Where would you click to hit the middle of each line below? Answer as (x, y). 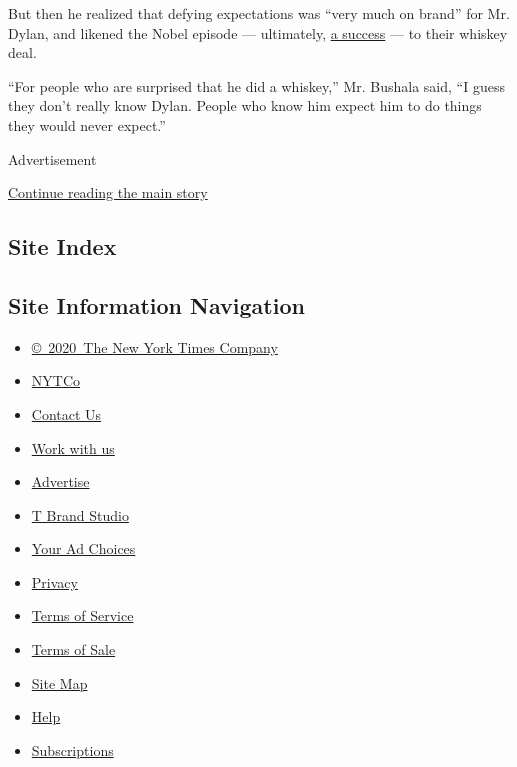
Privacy (54, 581)
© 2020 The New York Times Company (154, 346)
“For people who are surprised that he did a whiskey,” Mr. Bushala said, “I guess (256, 85)
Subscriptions (72, 749)
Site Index (62, 246)
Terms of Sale (73, 649)
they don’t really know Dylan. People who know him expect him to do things (245, 105)
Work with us (73, 447)
